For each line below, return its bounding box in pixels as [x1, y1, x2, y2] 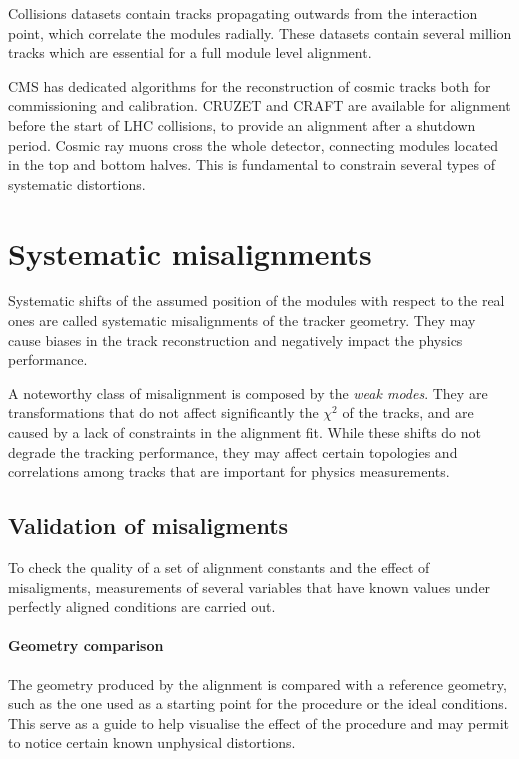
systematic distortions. [8, 173, 146, 194]
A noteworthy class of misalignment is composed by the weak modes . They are [8, 382, 488, 403]
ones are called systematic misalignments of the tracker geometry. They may [8, 310, 476, 331]
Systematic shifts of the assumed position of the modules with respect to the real [8, 290, 505, 311]
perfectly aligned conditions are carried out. [8, 596, 276, 617]
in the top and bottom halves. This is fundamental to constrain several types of [8, 154, 496, 175]
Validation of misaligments [8, 510, 289, 541]
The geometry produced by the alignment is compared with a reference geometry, [8, 673, 507, 694]
